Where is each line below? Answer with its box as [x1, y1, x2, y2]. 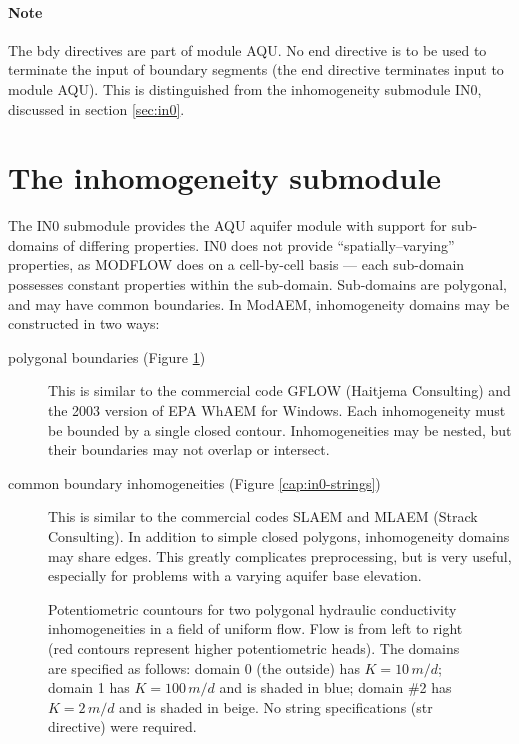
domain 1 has [48, 677, 130, 698]
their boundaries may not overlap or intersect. [48, 439, 330, 460]
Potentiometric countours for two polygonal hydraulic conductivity [48, 598, 457, 619]
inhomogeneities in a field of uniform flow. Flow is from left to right [48, 618, 463, 639]
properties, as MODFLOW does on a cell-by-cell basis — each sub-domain [8, 254, 465, 275]
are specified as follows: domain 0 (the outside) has [48, 657, 360, 678]
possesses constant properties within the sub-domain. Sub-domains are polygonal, [8, 274, 507, 295]
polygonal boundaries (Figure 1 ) [8, 346, 206, 367]
